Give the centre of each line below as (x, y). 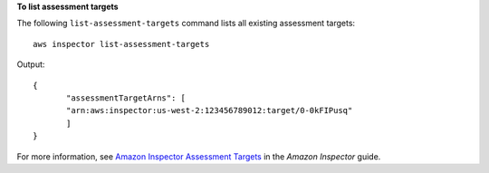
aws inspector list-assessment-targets (121, 44)
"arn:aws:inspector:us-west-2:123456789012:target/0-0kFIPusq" (210, 111)
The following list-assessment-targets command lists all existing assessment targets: (186, 24)
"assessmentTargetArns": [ (126, 98)
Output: (31, 64)
